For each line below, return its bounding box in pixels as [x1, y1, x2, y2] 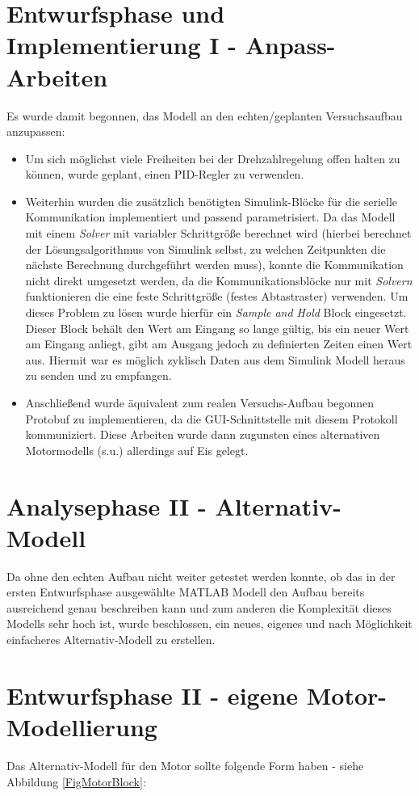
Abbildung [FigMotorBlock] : [6, 773, 146, 790]
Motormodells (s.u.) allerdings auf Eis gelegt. [25, 441, 249, 458]
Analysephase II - [6, 489, 207, 522]
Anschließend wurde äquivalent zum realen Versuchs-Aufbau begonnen [25, 394, 375, 411]
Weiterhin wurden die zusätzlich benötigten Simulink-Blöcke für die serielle [25, 192, 397, 209]
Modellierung [6, 710, 157, 743]
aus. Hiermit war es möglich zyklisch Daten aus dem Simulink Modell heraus [25, 351, 405, 368]
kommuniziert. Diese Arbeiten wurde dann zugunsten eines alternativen [25, 426, 380, 443]
